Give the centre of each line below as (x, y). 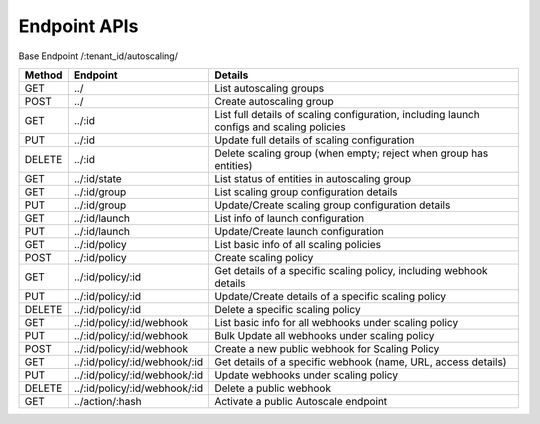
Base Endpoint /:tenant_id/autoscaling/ (98, 56)
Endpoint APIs (78, 26)
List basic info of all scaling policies (298, 244)
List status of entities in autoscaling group (313, 178)
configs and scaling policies (280, 127)
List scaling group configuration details (306, 192)
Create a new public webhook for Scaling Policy (327, 348)
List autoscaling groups (269, 88)
